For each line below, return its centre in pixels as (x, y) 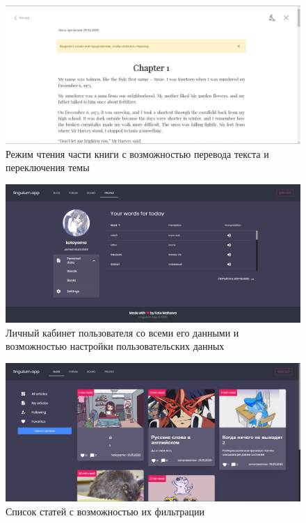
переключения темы (48, 167)
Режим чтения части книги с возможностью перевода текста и (137, 153)
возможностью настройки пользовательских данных (115, 346)
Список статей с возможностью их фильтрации (105, 511)
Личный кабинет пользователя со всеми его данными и (122, 332)
